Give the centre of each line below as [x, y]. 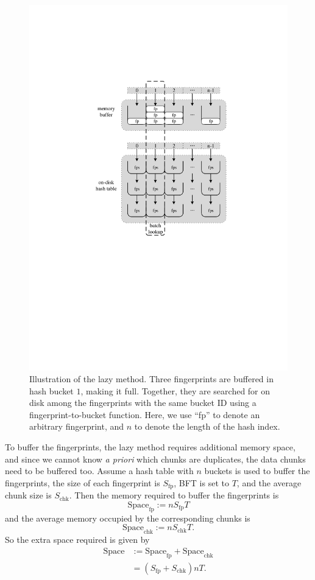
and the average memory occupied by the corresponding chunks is [128, 518]
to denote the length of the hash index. [207, 426]
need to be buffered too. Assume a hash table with [99, 471]
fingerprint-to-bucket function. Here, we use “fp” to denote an [145, 414]
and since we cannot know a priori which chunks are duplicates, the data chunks [155, 459]
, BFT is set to [201, 482]
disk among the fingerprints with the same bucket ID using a [143, 403]
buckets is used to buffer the [257, 471]
